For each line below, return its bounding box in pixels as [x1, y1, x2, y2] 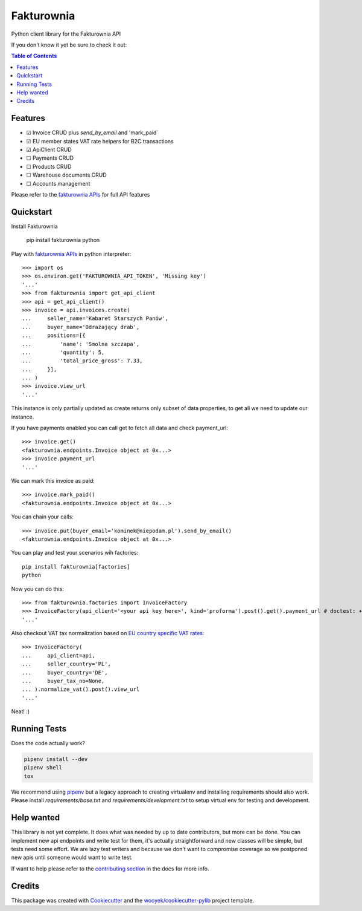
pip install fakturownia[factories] [22, 563, 130, 570]
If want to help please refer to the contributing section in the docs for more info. [11, 865, 209, 872]
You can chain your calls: [11, 513, 74, 520]
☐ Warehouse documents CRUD [26, 171, 107, 178]
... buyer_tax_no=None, [22, 678, 105, 685]
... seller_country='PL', [22, 661, 112, 668]
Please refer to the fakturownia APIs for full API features [11, 191, 150, 198]
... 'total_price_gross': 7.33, [22, 358, 143, 364]
